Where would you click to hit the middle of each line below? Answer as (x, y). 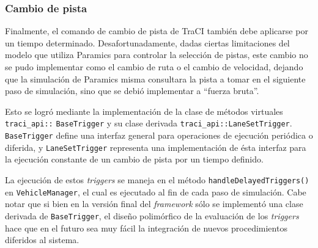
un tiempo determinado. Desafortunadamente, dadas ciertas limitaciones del (147, 42)
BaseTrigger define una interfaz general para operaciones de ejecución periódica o (159, 135)
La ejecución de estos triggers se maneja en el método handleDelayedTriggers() (157, 179)
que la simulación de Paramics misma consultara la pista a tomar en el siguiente (155, 78)
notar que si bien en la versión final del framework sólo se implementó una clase (154, 204)
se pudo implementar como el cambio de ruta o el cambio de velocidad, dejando (154, 67)
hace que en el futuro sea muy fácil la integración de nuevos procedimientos (146, 228)
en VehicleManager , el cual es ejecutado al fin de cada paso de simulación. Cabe (156, 191)
